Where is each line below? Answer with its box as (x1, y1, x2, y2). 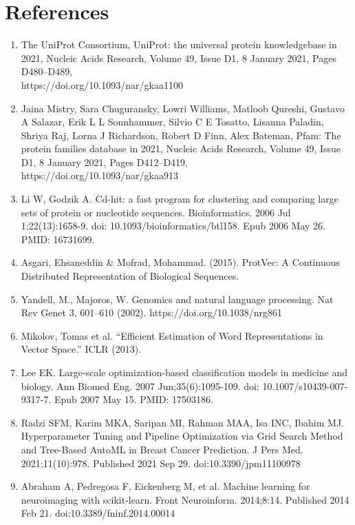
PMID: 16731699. (21, 231, 95, 246)
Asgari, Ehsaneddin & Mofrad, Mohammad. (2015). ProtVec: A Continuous (21, 255, 340, 269)
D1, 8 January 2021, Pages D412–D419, (21, 154, 188, 169)
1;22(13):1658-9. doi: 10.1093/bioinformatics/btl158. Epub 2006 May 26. (21, 218, 325, 233)
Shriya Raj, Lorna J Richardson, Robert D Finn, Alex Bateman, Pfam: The (21, 127, 341, 142)
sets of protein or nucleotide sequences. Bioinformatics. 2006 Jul (21, 205, 291, 219)
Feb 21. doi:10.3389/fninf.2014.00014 (21, 506, 175, 520)
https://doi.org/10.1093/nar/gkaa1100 (21, 77, 183, 92)
